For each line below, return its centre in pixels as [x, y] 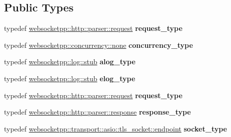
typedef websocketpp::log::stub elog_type [70, 78]
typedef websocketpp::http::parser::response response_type [97, 112]
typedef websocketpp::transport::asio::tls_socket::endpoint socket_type [115, 128]
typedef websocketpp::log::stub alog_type [70, 62]
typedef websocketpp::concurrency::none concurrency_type [98, 45]
